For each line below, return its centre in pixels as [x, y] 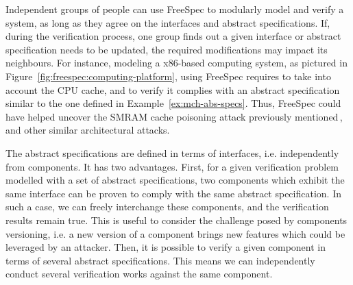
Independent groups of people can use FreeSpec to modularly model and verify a [175, 9]
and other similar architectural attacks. [88, 130]
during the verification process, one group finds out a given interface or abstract [173, 36]
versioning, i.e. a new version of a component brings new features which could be [175, 233]
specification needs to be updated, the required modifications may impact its [167, 49]
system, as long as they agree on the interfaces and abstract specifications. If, [168, 22]
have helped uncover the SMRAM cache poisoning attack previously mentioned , [174, 116]
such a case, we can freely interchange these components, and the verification [167, 207]
